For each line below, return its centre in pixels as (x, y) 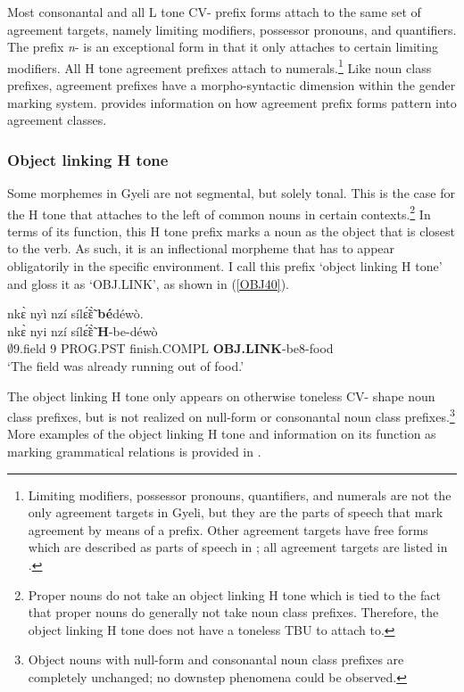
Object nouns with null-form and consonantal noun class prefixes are (216, 659)
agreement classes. (57, 120)
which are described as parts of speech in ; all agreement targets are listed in (238, 547)
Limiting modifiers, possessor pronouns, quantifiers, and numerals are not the (240, 494)
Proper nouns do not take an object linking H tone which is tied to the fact (234, 594)
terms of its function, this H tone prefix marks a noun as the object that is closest (231, 231)
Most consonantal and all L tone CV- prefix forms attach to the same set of (214, 12)
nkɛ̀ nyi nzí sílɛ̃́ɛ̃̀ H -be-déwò (83, 330)
